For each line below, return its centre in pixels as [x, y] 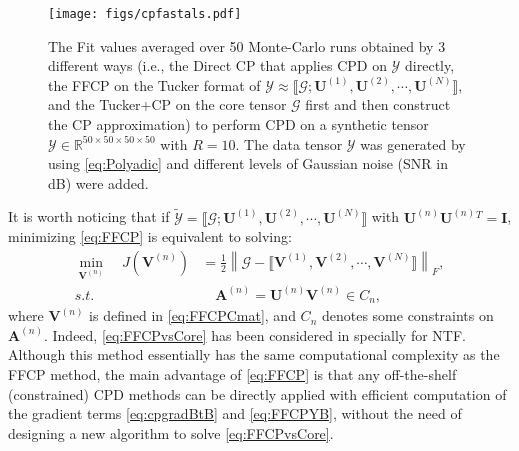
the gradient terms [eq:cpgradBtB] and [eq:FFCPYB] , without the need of [235, 413]
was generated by [413, 143]
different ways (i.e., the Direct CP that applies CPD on [217, 65]
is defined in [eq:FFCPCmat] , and [192, 315]
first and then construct [378, 104]
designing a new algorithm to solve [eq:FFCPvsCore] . [171, 432]
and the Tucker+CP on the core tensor [167, 104]
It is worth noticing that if [89, 216]
